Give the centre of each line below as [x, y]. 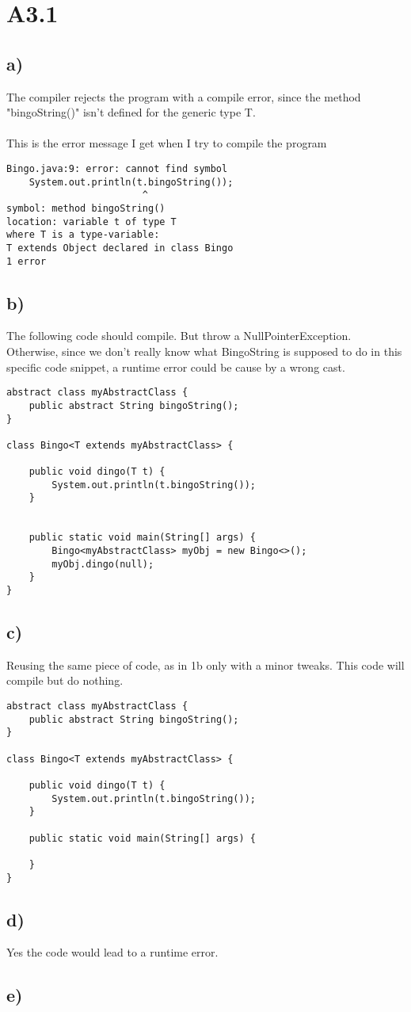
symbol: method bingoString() [86, 208]
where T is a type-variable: [83, 235]
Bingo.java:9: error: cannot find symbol [117, 168]
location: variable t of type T [91, 221]
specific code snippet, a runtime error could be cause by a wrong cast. [176, 367]
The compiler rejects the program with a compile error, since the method [184, 96]
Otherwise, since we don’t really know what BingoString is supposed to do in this [204, 351]
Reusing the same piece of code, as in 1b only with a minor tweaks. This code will [205, 664]
